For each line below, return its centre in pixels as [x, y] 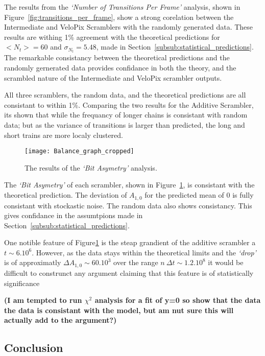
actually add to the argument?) [61, 320]
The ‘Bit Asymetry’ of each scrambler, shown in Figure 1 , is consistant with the [129, 185]
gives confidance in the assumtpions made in [74, 215]
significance [22, 283]
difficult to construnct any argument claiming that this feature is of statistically [129, 272]
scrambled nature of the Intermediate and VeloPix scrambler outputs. [113, 77]
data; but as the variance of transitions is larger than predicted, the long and [125, 125]
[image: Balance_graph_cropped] [79, 151]
